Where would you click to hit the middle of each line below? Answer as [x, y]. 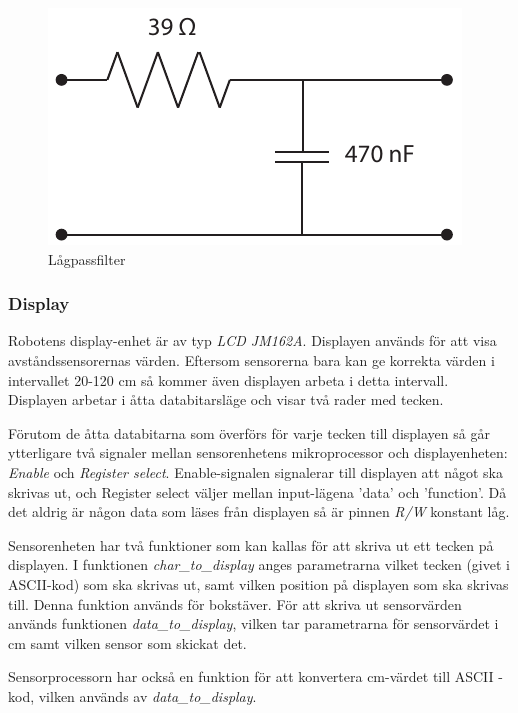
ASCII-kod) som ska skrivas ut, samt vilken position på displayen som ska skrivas [258, 583]
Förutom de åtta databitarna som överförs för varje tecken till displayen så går [249, 432]
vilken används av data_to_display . [147, 695]
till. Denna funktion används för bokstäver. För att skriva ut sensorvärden [235, 603]
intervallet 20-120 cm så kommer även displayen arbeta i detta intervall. [228, 379]
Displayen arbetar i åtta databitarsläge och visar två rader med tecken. [226, 399]
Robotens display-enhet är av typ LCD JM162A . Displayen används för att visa [252, 340]
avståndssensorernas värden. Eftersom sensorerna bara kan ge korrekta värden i [251, 360]
